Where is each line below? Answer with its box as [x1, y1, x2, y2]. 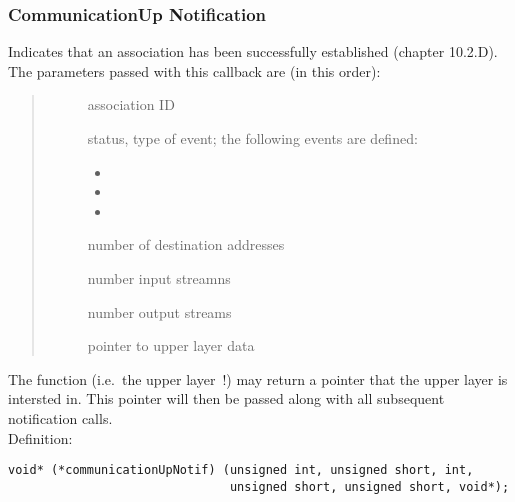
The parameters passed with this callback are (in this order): [8, 60, 381, 81]
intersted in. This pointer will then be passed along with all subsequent [8, 388, 445, 409]
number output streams [87, 301, 232, 322]
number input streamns [87, 267, 231, 288]
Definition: [8, 427, 73, 448]
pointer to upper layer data [87, 335, 255, 356]
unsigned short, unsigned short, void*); [229, 479, 510, 494]
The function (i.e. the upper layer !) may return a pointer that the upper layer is [8, 368, 508, 389]
